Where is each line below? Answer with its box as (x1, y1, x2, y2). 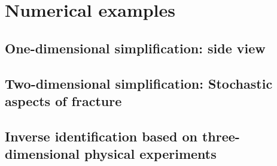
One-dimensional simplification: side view (5, 38, 266, 57)
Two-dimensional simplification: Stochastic (5, 74, 273, 92)
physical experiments (84, 144, 217, 163)
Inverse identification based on (5, 126, 197, 145)
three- (202, 126, 240, 145)
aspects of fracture (5, 91, 122, 110)
